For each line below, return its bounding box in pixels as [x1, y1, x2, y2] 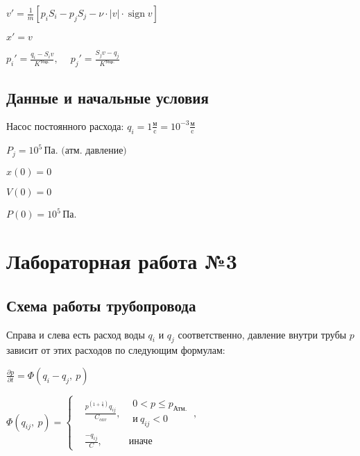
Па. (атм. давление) [44, 146, 127, 156]
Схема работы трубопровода [6, 294, 196, 316]
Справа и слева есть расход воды [6, 327, 145, 341]
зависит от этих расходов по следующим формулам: [6, 343, 225, 357]
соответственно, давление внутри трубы [178, 327, 347, 341]
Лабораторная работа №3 [6, 247, 237, 275]
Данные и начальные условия [6, 87, 209, 108]
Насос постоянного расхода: [6, 122, 124, 132]
